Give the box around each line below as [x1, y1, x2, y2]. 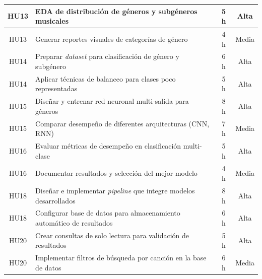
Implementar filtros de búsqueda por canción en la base [35, 252, 207, 263]
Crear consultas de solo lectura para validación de [35, 230, 189, 240]
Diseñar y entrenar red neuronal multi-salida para [35, 96, 189, 106]
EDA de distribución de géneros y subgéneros [35, 6, 198, 16]
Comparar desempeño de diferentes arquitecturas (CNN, [35, 118, 210, 128]
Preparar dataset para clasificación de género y [35, 51, 179, 61]
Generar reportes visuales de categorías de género [35, 33, 188, 44]
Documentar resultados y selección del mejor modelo [35, 168, 198, 178]
